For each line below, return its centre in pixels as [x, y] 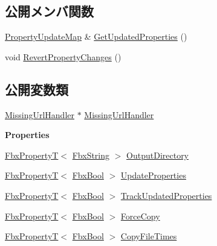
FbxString [91, 155]
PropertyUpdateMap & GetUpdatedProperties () [96, 36]
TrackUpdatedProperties [166, 195]
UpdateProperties [153, 175]
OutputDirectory [158, 155]
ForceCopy [140, 216]
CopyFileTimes [149, 236]
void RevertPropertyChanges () [63, 56]
